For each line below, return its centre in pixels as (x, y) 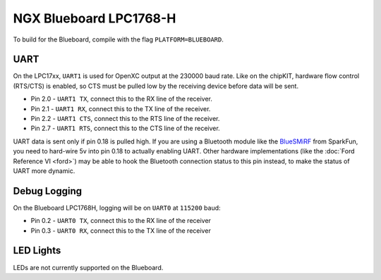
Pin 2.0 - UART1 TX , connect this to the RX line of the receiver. (122, 99)
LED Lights (37, 251)
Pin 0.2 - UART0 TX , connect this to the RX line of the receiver (121, 221)
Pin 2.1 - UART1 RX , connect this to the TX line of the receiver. (121, 108)
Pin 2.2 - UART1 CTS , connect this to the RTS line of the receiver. (125, 119)
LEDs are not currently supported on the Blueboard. (88, 267)
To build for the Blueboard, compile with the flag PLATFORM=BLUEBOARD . (118, 39)
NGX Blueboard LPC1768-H (95, 18)
